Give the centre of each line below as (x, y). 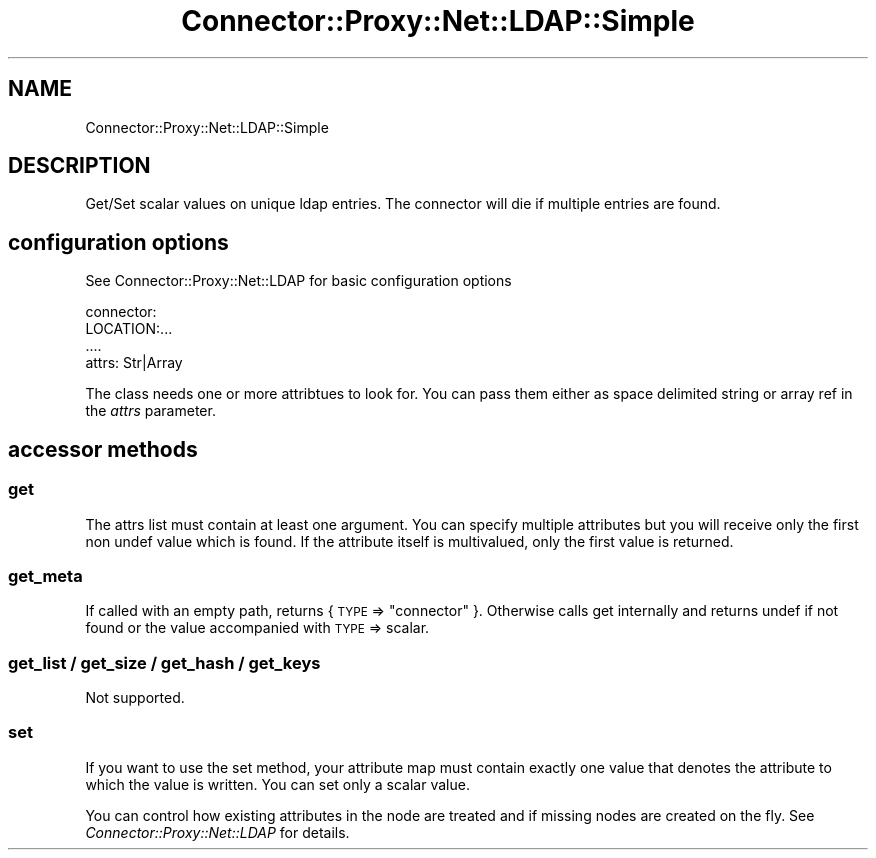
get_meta (45, 575)
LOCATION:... (129, 329)
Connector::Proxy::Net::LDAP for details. (217, 832)
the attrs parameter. (150, 411)
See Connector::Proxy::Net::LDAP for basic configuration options (298, 281)
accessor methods (103, 449)
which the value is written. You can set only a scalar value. (277, 784)
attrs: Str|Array (134, 363)
